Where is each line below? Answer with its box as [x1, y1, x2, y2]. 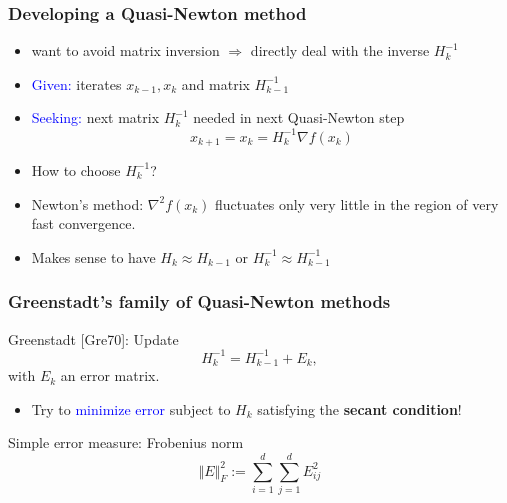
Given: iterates [31, 73, 122, 94]
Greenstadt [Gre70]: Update [8, 328, 179, 349]
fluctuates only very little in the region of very [215, 193, 499, 214]
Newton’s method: [31, 193, 144, 214]
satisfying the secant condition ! [257, 398, 462, 419]
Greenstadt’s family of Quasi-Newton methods [8, 289, 391, 314]
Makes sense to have [31, 246, 156, 267]
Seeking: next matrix [31, 107, 160, 128]
